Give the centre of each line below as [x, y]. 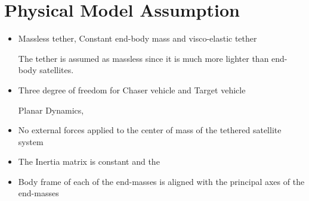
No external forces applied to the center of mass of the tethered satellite [150, 130]
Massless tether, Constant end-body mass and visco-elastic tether [137, 38]
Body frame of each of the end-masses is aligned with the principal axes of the [161, 181]
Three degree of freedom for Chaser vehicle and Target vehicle [132, 89]
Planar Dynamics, [51, 110]
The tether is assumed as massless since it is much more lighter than [143, 58]
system [31, 141]
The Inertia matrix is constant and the [89, 161]
